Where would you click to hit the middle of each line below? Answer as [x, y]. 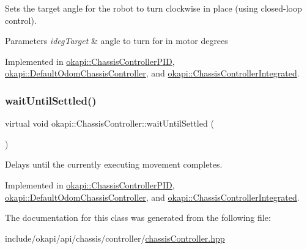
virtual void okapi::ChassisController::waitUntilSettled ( [109, 123]
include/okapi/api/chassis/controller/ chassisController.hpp [115, 238]
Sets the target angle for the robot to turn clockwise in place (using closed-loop [153, 8]
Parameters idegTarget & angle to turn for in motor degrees [117, 41]
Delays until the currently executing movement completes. [114, 164]
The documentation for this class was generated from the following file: [138, 217]
